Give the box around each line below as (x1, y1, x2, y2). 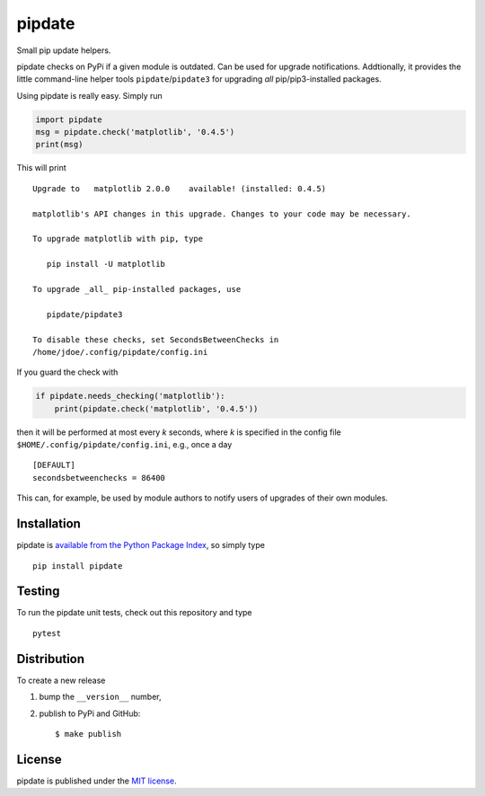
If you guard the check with (16, 367, 119, 377)
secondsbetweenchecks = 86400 (32, 473, 166, 482)
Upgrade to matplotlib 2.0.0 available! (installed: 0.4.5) (32, 183, 327, 193)
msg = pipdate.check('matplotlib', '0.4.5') (35, 127, 235, 137)
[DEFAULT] (32, 460, 75, 471)
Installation (16, 517, 81, 532)
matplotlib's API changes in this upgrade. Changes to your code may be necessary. (32, 208, 412, 219)
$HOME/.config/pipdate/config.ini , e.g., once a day (16, 439, 233, 450)
